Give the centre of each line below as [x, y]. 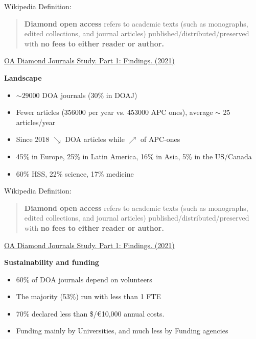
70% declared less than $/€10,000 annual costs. [90, 313]
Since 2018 [33, 139]
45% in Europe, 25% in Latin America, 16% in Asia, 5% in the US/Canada [134, 156]
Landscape [23, 77]
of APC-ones [160, 139]
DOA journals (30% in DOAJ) [90, 95]
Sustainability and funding [52, 262]
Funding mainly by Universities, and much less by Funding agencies [122, 331]
